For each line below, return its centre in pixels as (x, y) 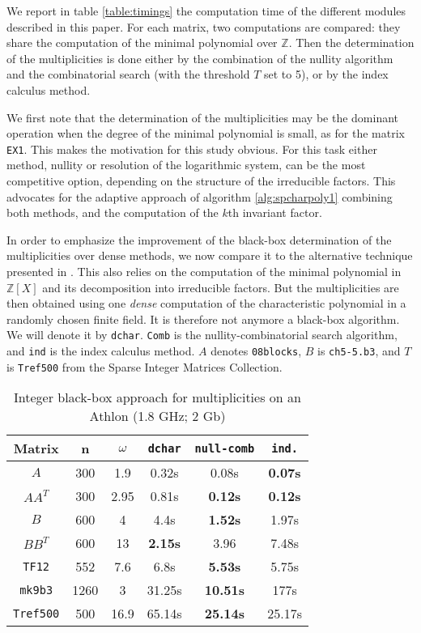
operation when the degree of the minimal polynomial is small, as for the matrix (206, 133)
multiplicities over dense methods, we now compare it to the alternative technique (210, 255)
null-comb (225, 448)
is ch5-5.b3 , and (359, 350)
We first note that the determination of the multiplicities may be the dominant (203, 117)
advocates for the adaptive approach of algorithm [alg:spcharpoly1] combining (200, 196)
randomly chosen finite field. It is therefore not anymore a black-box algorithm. (203, 319)
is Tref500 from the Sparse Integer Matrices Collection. (145, 366)
